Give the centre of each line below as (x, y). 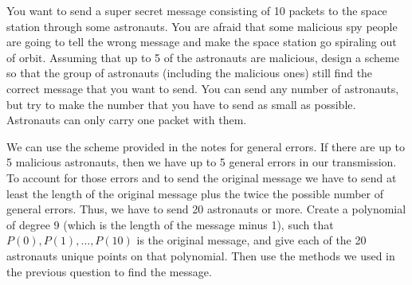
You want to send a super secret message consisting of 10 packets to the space (197, 10)
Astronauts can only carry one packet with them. (127, 120)
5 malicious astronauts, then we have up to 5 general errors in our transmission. (202, 162)
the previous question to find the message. (109, 271)
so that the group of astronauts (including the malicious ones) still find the (190, 73)
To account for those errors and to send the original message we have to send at (202, 177)
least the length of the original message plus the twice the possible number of (195, 193)
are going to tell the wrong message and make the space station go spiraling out (202, 42)
